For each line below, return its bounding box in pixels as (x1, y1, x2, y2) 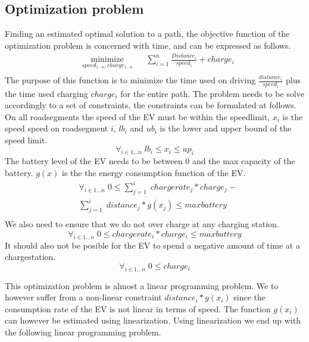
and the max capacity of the (192, 155, 295, 167)
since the (233, 291, 266, 303)
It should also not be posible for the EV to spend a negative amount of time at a (5, 239, 300, 251)
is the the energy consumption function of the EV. (62, 166, 246, 178)
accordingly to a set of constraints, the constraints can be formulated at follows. (5, 99, 296, 111)
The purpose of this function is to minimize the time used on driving (5, 74, 256, 86)
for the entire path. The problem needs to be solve (120, 87, 304, 99)
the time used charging (5, 87, 88, 99)
